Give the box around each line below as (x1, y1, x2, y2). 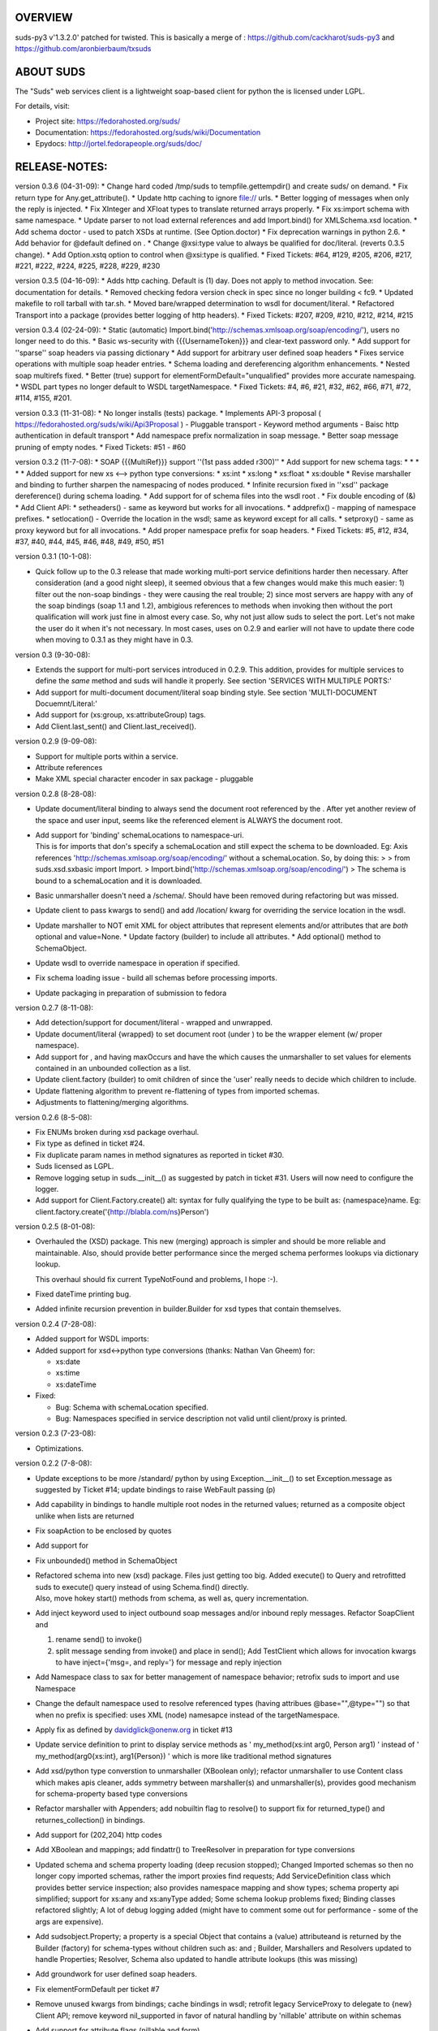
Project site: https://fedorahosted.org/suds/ (35, 116, 181, 126)
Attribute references (35, 763, 103, 773)
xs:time (55, 1368, 80, 1378)
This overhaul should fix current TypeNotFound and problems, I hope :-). (35, 1274, 278, 1284)
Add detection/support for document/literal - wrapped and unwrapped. (35, 1018, 273, 1028)
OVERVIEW (15, 11, 73, 24)
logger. (35, 1184, 59, 1193)
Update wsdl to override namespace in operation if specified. (35, 958, 240, 968)
